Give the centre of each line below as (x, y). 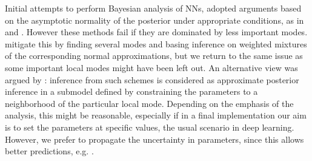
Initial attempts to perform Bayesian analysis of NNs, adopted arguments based (153, 8)
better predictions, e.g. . (49, 151)
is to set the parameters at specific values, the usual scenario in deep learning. (150, 127)
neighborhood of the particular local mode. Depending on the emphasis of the (149, 103)
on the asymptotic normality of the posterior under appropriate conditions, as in (154, 20)
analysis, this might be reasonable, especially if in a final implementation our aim (156, 115)
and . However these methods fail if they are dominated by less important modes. (156, 32)
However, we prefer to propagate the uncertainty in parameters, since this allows (154, 139)
